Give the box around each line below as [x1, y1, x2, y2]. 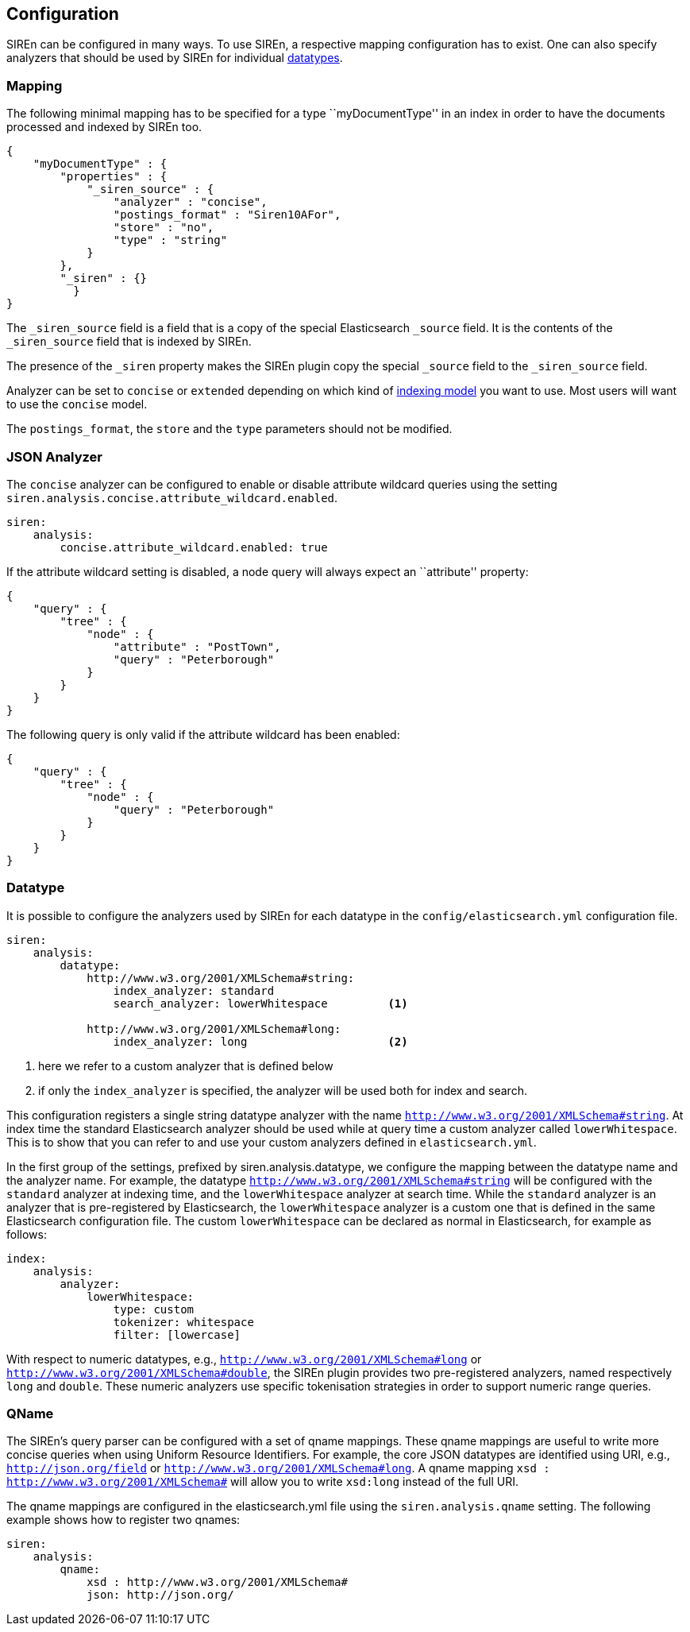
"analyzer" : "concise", [113, 195, 268, 209]
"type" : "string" [113, 234, 228, 247]
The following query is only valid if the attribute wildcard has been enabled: [6, 727, 400, 741]
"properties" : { [60, 170, 168, 184]
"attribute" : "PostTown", [113, 640, 281, 653]
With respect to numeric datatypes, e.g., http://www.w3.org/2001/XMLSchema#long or [6, 1352, 482, 1366]
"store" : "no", [113, 221, 214, 234]
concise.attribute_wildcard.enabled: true [60, 540, 328, 554]
